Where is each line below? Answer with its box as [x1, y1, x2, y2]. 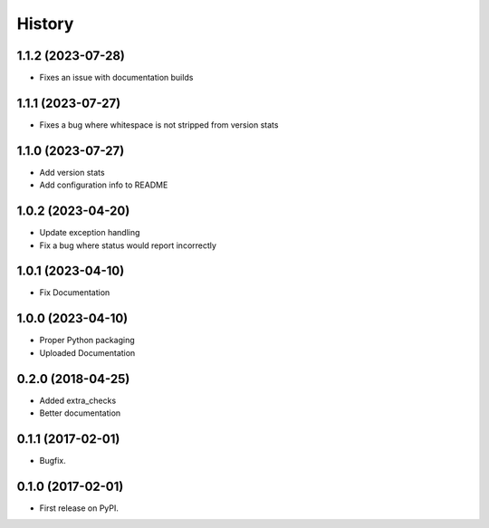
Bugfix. [39, 455, 67, 466]
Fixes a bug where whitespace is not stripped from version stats [39, 119, 279, 130]
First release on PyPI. [39, 503, 120, 514]
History [16, 14, 74, 34]
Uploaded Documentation [39, 347, 136, 358]
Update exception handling [39, 227, 140, 238]
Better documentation [39, 408, 121, 418]
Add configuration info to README [39, 179, 168, 190]
